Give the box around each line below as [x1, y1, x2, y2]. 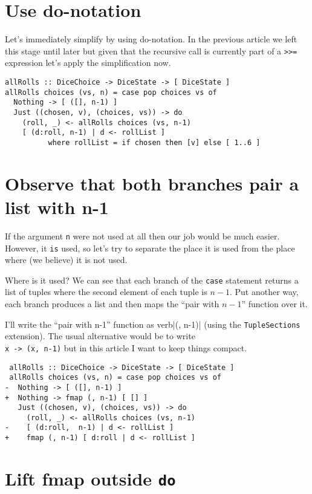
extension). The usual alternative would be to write [5, 330, 195, 342]
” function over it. [241, 297, 308, 310]
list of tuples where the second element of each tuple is [5, 285, 207, 298]
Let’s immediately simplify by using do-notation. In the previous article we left [5, 33, 297, 45]
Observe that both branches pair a [5, 171, 299, 195]
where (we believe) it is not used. [5, 253, 128, 266]
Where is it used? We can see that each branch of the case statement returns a [5, 273, 299, 286]
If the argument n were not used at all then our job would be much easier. [5, 229, 280, 242]
